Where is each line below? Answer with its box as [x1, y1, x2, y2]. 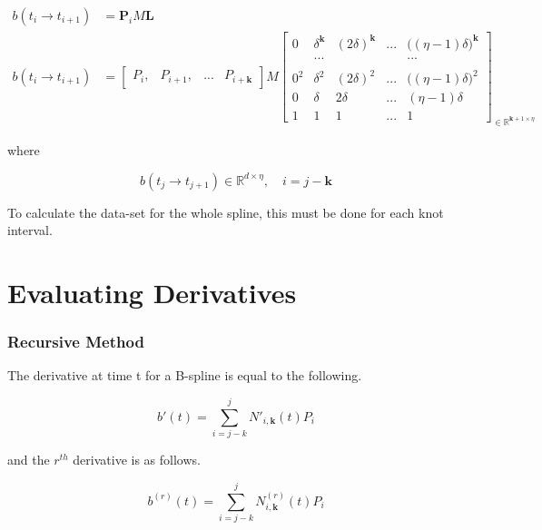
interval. [7, 221, 53, 240]
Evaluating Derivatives [7, 274, 297, 311]
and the [7, 450, 50, 469]
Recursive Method [7, 330, 144, 353]
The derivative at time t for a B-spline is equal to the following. [7, 366, 362, 385]
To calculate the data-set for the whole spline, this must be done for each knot [7, 202, 444, 221]
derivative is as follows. [73, 450, 201, 469]
